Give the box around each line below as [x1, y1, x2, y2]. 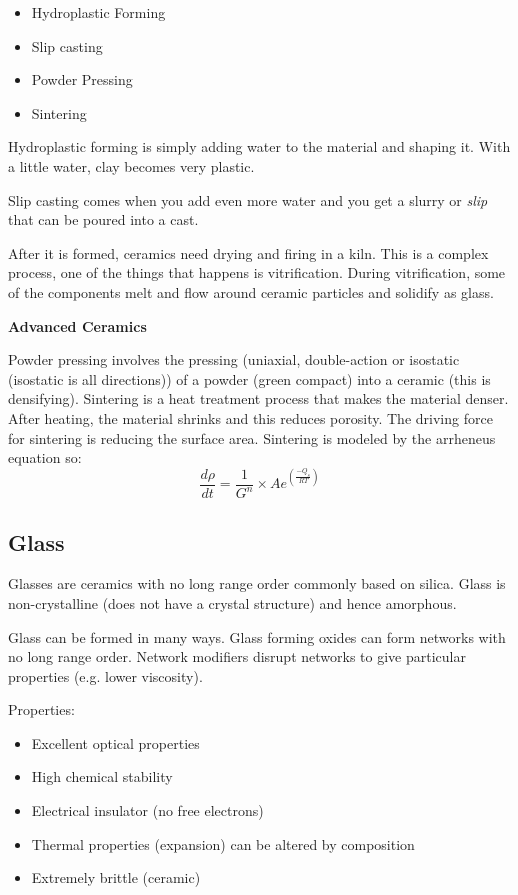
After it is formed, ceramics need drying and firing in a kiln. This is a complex [8, 242, 489, 263]
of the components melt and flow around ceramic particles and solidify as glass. [8, 281, 494, 302]
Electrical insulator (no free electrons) [31, 800, 264, 821]
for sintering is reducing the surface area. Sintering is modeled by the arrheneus [8, 427, 496, 448]
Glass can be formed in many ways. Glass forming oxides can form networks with [8, 626, 506, 647]
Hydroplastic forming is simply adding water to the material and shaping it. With [8, 136, 511, 157]
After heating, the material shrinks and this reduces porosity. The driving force [8, 407, 493, 428]
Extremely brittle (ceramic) [31, 867, 201, 888]
